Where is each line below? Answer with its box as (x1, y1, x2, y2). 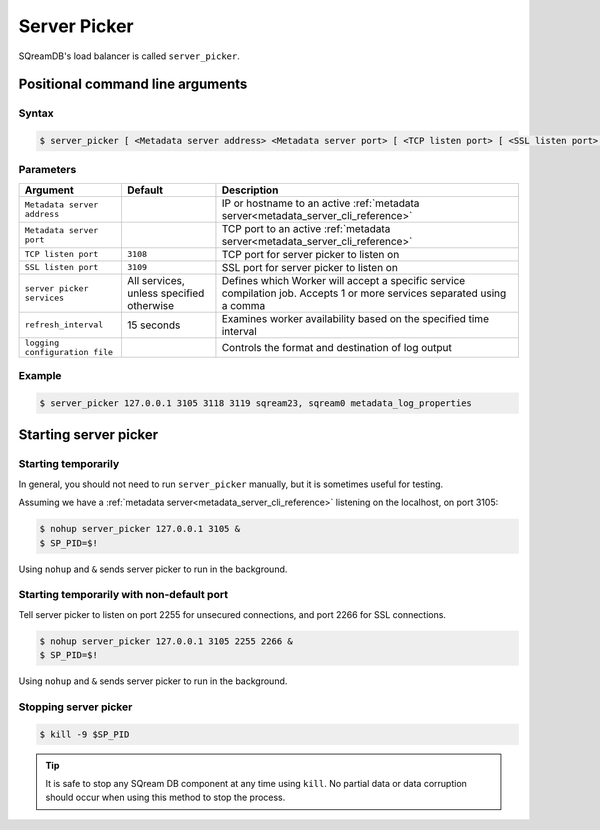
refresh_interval (24, 320, 104, 330)
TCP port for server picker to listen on (221, 247, 400, 261)
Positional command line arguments (18, 76, 248, 93)
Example (18, 369, 62, 383)
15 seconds (126, 318, 181, 332)
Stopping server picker (18, 700, 133, 714)
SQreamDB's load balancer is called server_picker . (18, 50, 240, 62)
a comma (221, 298, 266, 312)
